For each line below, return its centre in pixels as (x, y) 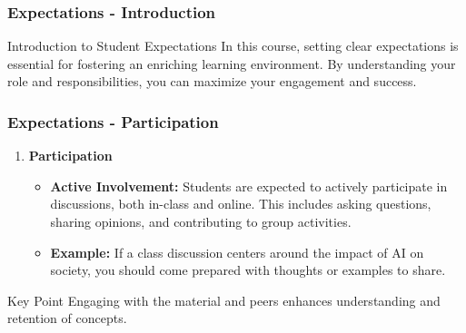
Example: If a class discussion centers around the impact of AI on (237, 252)
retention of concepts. (67, 318)
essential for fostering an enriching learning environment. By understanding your (232, 63)
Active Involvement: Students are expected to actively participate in (249, 186)
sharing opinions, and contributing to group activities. (201, 221)
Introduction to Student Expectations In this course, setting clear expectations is (233, 46)
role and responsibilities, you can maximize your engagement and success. (212, 81)
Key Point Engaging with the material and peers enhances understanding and (224, 300)
